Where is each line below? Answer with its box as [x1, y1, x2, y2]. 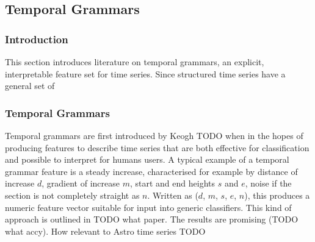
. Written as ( [147, 188, 198, 201]
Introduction [5, 31, 68, 46]
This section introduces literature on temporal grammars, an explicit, [5, 55, 264, 68]
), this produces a [244, 188, 310, 201]
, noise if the [245, 177, 292, 190]
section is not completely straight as [5, 188, 140, 201]
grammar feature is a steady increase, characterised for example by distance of [5, 165, 298, 177]
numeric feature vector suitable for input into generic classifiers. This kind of [5, 201, 292, 213]
